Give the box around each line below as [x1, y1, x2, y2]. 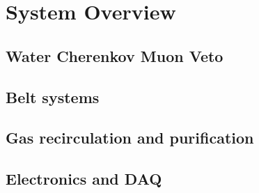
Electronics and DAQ [6, 168, 162, 190]
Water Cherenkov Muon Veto [6, 45, 223, 66]
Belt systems [6, 86, 100, 107]
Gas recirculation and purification [6, 127, 254, 148]
